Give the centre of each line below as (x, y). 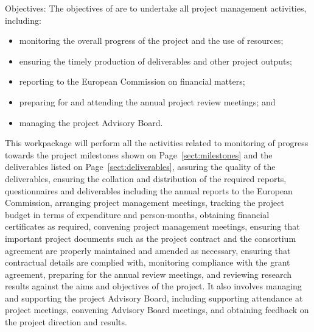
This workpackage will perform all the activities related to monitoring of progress (157, 143)
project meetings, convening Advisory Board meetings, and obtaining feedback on (157, 310)
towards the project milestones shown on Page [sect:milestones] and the (139, 154)
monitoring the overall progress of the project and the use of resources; (151, 41)
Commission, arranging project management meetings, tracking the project (145, 203)
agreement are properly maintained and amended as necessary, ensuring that (148, 250)
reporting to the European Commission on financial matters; (132, 81)
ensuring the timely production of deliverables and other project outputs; (155, 61)
